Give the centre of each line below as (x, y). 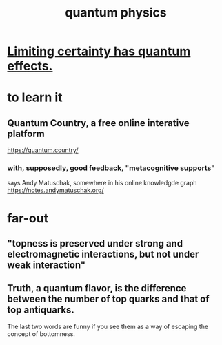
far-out (28, 218)
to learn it (35, 97)
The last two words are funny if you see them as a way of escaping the (108, 326)
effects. (30, 66)
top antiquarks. (41, 310)
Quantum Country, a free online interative (98, 123)
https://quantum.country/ (43, 150)
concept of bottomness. (41, 334)
